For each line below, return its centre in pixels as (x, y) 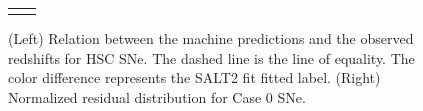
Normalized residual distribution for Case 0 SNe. (157, 97)
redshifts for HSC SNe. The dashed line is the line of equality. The (211, 57)
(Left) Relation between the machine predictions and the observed (211, 38)
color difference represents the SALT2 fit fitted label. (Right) (194, 77)
